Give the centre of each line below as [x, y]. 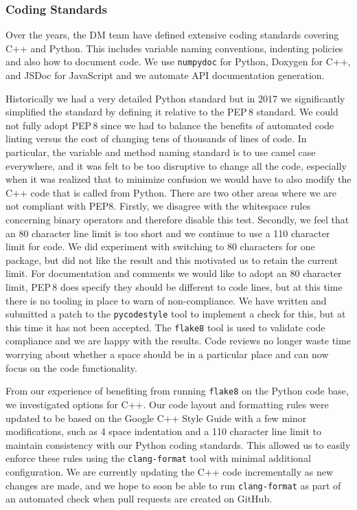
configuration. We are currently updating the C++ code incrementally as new [170, 471]
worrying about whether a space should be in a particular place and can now [167, 354]
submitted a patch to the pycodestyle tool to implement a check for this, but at [176, 314]
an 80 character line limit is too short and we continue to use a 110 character [168, 233]
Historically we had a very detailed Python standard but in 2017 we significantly [175, 98]
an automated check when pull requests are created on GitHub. [139, 499]
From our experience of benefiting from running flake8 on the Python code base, [177, 391]
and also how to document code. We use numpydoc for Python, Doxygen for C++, [178, 62]
